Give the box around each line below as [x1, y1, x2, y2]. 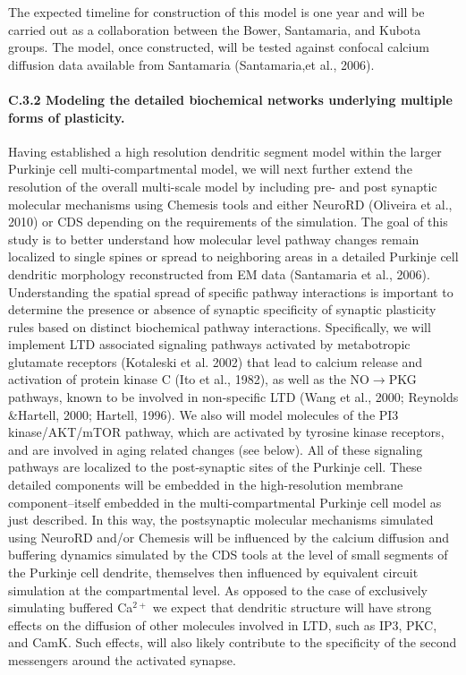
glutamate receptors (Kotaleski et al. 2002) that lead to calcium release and [8, 352, 423, 371]
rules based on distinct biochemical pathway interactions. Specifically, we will [8, 317, 431, 336]
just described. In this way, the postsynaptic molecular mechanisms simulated [8, 510, 434, 529]
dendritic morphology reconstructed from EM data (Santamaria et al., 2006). [8, 264, 430, 283]
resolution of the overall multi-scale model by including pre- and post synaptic [8, 176, 437, 195]
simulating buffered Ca [8, 598, 133, 617]
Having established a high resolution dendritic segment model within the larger [8, 141, 442, 160]
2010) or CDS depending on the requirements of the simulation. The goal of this [8, 212, 448, 231]
